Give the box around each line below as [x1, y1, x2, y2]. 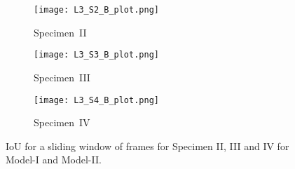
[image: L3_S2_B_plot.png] [34, 5, 159, 15]
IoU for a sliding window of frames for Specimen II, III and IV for [6, 138, 289, 153]
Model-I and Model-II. [6, 152, 102, 167]
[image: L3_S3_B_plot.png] [34, 50, 159, 60]
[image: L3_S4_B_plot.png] [34, 95, 159, 105]
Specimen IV [34, 115, 90, 130]
